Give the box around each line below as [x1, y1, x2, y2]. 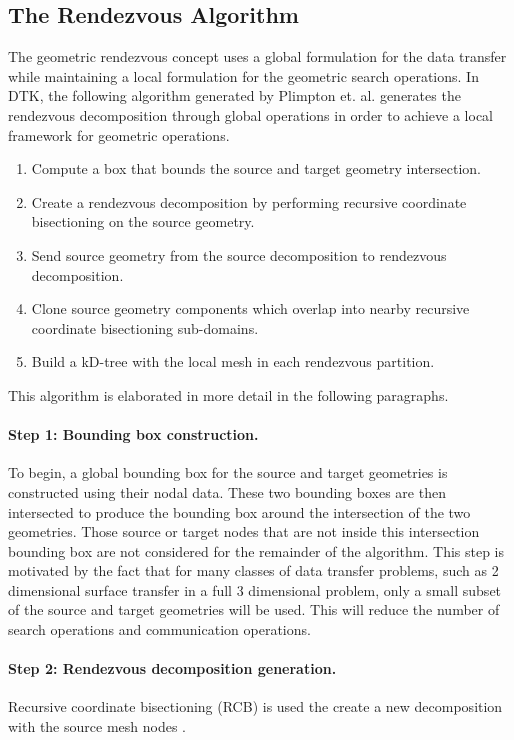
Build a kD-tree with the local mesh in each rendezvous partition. [31, 351, 435, 372]
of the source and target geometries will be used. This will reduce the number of [8, 599, 500, 620]
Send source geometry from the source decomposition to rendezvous [31, 244, 447, 265]
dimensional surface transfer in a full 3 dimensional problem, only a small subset [8, 579, 502, 600]
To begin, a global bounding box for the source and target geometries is [8, 462, 448, 483]
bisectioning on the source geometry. [31, 211, 255, 232]
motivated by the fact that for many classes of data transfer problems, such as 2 [8, 560, 499, 581]
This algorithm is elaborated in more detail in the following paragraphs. [8, 384, 449, 405]
